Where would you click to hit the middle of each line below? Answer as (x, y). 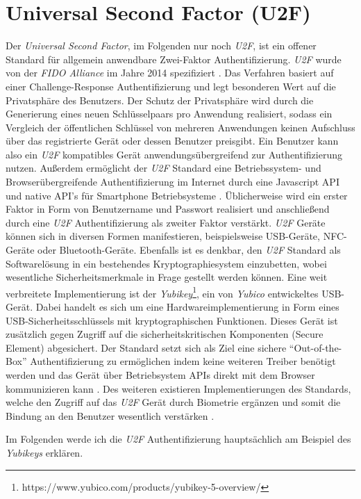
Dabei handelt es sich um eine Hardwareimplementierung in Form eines (187, 307)
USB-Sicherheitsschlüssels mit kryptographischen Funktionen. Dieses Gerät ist (172, 320)
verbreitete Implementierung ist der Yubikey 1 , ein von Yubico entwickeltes (162, 292)
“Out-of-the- (316, 347)
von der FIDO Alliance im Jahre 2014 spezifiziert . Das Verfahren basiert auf (170, 73)
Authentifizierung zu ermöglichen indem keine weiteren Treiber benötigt (183, 361)
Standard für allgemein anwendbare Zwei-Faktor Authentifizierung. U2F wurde (174, 59)
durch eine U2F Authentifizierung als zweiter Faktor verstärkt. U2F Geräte (166, 222)
